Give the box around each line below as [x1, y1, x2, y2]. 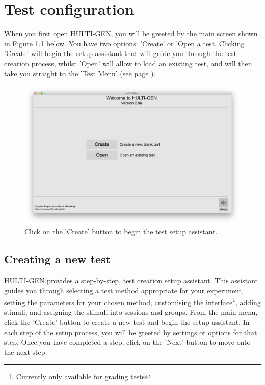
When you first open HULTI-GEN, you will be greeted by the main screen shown [4, 28, 258, 39]
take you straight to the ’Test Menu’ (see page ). [4, 68, 156, 78]
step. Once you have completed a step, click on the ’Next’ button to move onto [4, 337, 251, 347]
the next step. [4, 346, 47, 357]
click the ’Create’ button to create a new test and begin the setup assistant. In [4, 316, 250, 327]
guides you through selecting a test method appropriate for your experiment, [4, 285, 244, 295]
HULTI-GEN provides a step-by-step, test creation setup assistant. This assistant [4, 274, 258, 285]
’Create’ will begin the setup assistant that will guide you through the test [4, 48, 237, 59]
